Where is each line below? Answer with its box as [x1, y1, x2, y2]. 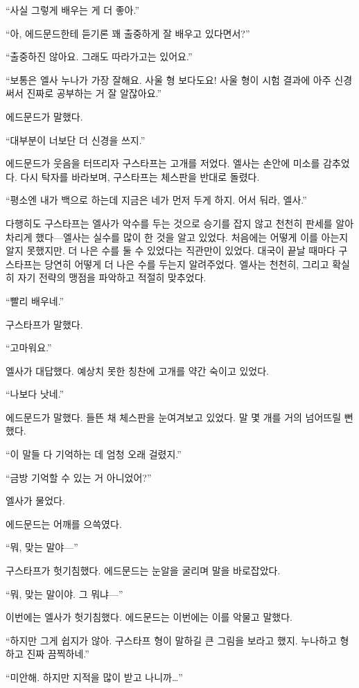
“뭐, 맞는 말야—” [6, 540, 78, 554]
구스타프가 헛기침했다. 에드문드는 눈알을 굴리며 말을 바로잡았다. [6, 563, 281, 578]
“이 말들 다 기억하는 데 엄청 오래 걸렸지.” [6, 447, 182, 461]
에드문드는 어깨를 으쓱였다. [6, 516, 122, 531]
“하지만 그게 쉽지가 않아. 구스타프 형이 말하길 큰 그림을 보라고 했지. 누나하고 [6, 633, 337, 647]
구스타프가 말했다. [6, 317, 83, 331]
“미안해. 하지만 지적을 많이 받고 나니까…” [6, 670, 183, 684]
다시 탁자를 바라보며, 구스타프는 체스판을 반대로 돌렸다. [20, 169, 260, 184]
